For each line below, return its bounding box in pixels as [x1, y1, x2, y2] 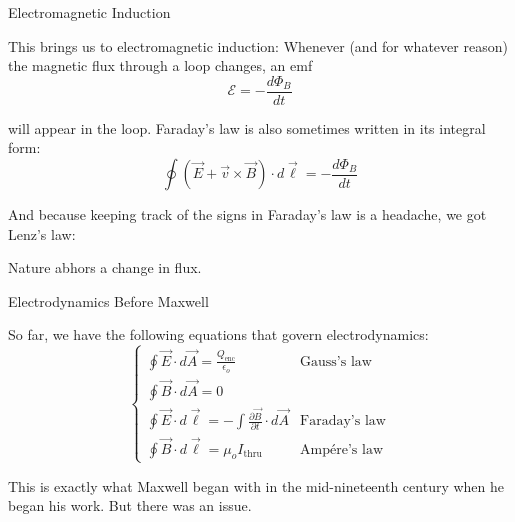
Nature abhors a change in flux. [8, 257, 202, 278]
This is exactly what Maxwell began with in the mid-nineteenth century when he [8, 475, 505, 496]
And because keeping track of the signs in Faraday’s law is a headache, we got [8, 204, 487, 225]
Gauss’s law [300, 354, 372, 369]
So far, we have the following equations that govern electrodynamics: [8, 324, 429, 345]
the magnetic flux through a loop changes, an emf [8, 55, 313, 76]
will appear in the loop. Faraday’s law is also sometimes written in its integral [8, 117, 486, 138]
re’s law [336, 442, 383, 457]
